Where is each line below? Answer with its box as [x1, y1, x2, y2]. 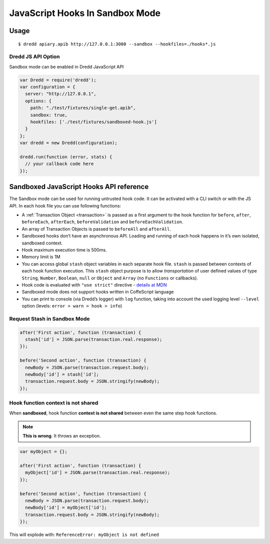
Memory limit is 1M [21, 254, 60, 260]
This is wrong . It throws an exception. [22, 433, 101, 439]
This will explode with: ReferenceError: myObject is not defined [9, 531, 159, 537]
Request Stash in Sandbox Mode [9, 315, 90, 322]
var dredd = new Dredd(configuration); [19, 140, 117, 146]
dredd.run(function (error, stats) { [19, 154, 112, 159]
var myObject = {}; [19, 449, 67, 454]
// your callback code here [25, 161, 94, 167]
